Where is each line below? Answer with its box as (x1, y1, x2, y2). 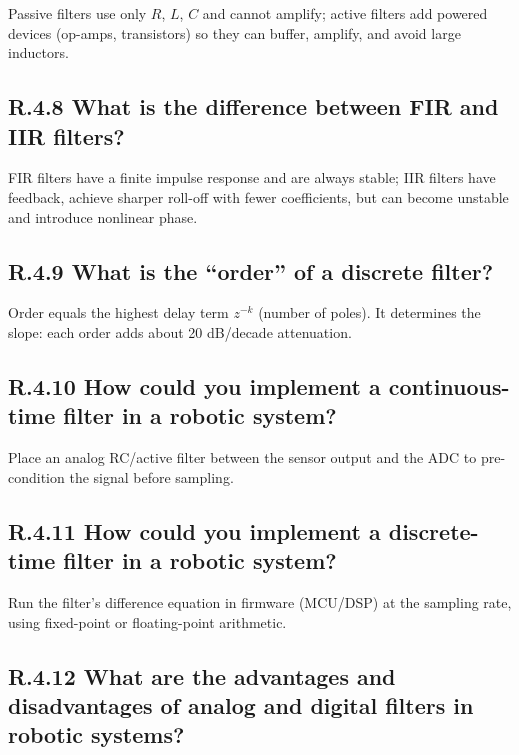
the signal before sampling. (69, 466, 234, 487)
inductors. (8, 42, 69, 63)
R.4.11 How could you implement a (8, 515, 381, 546)
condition (8, 466, 65, 487)
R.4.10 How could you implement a (8, 370, 381, 401)
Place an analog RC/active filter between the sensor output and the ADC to (8, 447, 477, 468)
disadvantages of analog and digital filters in (8, 689, 474, 720)
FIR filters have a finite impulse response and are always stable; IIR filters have (8, 167, 496, 188)
